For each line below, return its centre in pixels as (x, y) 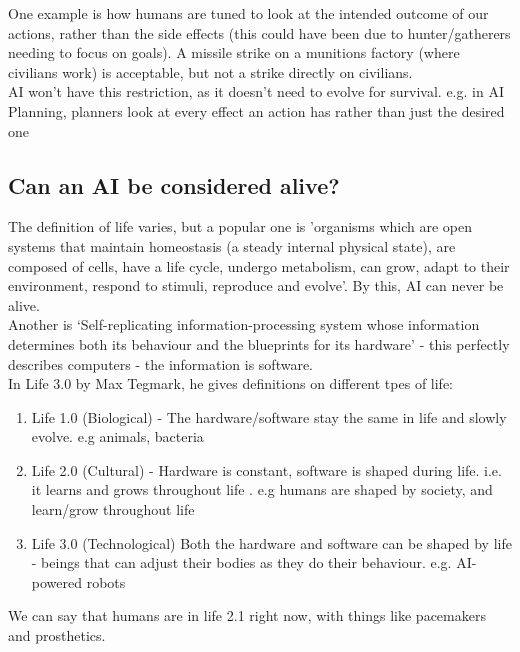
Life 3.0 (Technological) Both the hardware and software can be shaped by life (271, 542)
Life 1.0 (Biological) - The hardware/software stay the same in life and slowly (269, 416)
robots (106, 581)
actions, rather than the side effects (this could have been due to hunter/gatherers (259, 32)
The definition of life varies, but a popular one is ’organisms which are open (240, 226)
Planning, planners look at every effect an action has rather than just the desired (256, 110)
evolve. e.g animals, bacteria (117, 436)
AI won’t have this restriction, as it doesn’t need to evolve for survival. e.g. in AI (256, 91)
